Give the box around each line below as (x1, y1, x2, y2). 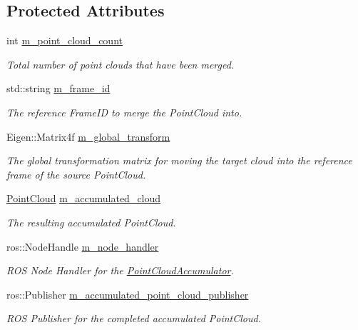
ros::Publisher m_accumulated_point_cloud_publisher (6, 286, 249, 301)
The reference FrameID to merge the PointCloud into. (6, 104, 242, 119)
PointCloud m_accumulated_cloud (6, 191, 161, 206)
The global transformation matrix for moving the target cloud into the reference (6, 153, 352, 168)
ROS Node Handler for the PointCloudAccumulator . (6, 263, 234, 278)
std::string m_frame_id (6, 81, 111, 96)
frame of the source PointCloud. (6, 166, 146, 181)
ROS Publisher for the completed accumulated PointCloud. (6, 311, 261, 326)
